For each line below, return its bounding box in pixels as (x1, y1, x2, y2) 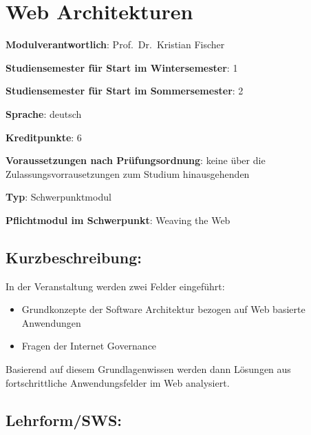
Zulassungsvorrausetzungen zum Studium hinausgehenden (6, 166, 250, 181)
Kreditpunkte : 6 (6, 130, 82, 144)
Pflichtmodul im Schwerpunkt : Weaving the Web (6, 212, 230, 227)
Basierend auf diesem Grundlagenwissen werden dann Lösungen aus (6, 362, 291, 376)
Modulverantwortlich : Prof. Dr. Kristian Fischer (6, 37, 225, 52)
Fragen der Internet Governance (21, 338, 157, 353)
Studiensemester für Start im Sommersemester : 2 (6, 83, 244, 98)
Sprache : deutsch (6, 106, 82, 121)
